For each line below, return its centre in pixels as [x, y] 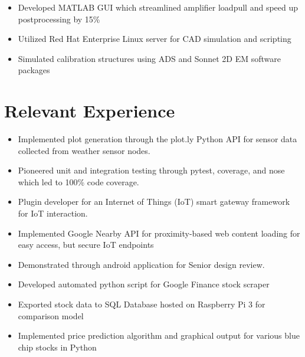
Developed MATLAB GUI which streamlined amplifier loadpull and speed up [158, 7]
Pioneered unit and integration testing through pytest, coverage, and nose [151, 170]
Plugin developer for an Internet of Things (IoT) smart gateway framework [154, 202]
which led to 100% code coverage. [78, 181]
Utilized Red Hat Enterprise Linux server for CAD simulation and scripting [155, 39]
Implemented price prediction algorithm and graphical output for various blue [159, 335]
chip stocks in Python [57, 347]
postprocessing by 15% [59, 19]
